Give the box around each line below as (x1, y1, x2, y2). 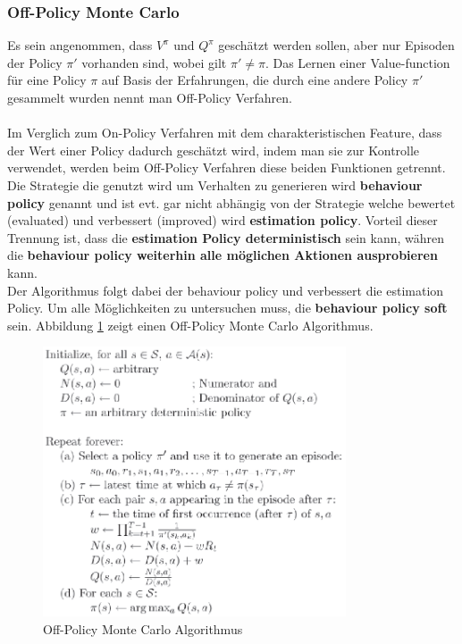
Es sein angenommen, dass (7, 36, 153, 54)
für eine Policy (7, 71, 87, 89)
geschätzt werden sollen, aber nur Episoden (218, 36, 455, 54)
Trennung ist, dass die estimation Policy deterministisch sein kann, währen (7, 228, 445, 247)
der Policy (7, 53, 63, 71)
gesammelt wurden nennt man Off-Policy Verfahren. (7, 88, 292, 106)
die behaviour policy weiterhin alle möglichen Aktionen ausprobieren (7, 246, 438, 264)
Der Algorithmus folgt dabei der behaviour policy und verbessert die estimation (7, 280, 444, 299)
